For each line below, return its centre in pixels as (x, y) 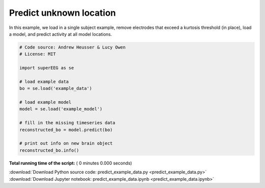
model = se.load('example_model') (61, 109)
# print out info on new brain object (66, 143)
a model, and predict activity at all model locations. (61, 34)
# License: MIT (38, 54)
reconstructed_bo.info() (49, 150)
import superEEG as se (47, 68)
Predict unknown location (63, 13)
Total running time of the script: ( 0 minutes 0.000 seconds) (71, 163)
